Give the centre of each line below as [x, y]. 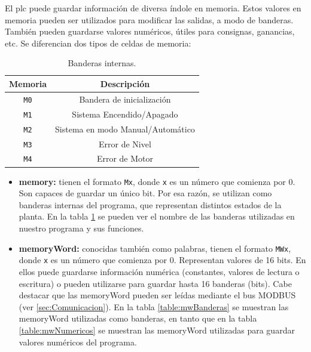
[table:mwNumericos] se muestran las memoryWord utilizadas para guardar [157, 330]
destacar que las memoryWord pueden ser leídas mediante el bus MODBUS [157, 295]
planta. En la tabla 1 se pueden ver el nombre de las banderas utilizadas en [157, 216]
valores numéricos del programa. [78, 342]
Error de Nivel [125, 143]
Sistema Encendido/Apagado [125, 114]
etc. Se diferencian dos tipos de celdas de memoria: [98, 43]
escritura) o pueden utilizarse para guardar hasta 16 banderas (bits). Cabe [155, 283]
